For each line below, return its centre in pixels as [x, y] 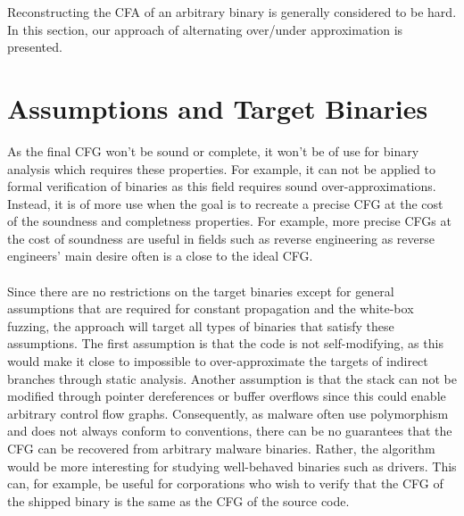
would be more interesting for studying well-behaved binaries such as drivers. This [232, 466]
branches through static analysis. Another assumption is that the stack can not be [232, 378]
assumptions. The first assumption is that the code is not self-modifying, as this [225, 343]
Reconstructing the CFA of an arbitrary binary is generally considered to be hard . [232, 12]
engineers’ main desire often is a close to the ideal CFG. [160, 256]
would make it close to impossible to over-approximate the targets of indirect [218, 361]
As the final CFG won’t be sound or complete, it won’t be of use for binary [213, 150]
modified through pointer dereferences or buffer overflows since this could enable [227, 396]
